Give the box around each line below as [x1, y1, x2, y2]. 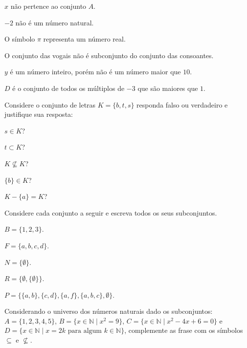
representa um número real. [43, 34, 126, 44]
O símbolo [4, 34, 35, 44]
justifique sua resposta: [4, 109, 73, 119]
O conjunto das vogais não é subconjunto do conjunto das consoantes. [4, 50, 214, 60]
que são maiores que [137, 83, 198, 93]
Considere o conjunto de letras [4, 99, 96, 109]
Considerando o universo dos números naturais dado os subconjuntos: [4, 306, 213, 316]
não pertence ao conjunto [10, 1, 87, 11]
